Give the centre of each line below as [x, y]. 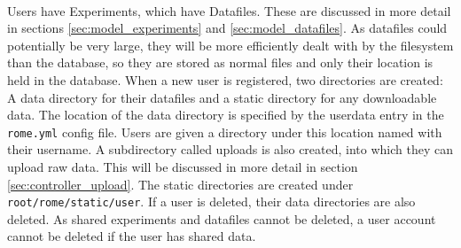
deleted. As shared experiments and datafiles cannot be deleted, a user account [222, 218]
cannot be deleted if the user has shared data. [132, 236]
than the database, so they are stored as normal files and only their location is [220, 62]
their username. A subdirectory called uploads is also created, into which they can [230, 149]
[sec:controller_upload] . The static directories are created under [180, 184]
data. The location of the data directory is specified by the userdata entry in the [226, 115]
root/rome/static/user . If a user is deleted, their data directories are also [211, 201]
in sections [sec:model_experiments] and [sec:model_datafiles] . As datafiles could [227, 28]
